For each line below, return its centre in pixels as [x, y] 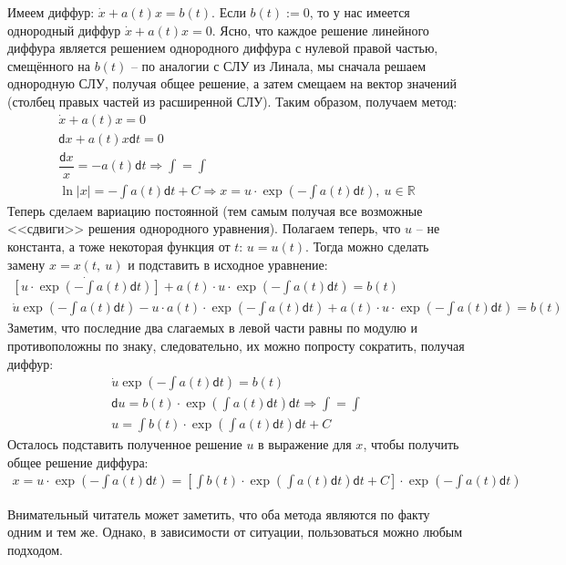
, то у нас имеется [360, 12]
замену [26, 264]
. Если [229, 12]
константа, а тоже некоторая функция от [119, 246]
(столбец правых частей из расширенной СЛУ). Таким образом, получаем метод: [232, 101]
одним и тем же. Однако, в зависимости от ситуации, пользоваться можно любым [235, 532]
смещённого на [49, 65]
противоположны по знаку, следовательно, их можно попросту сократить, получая [236, 345]
